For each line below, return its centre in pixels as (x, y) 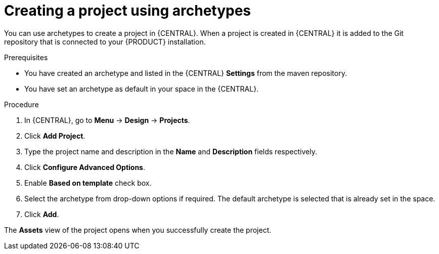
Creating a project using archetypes (128, 11)
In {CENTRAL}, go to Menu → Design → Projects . (107, 120)
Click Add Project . (55, 136)
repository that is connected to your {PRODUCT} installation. (105, 41)
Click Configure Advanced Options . (85, 167)
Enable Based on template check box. (88, 183)
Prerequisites (26, 57)
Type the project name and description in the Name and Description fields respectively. (171, 151)
